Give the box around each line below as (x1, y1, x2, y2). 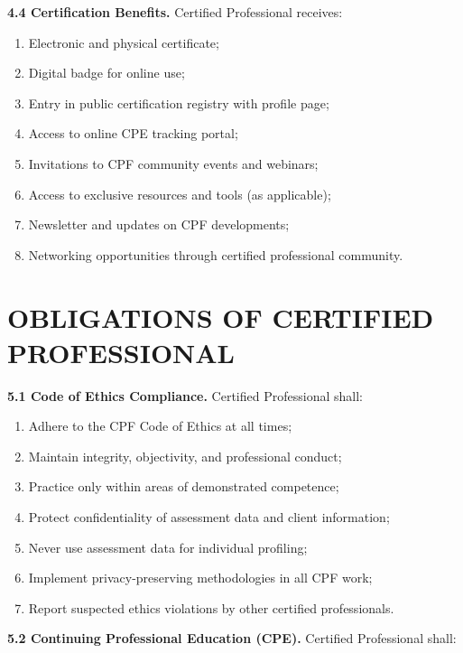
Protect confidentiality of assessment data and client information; (28, 508, 390, 527)
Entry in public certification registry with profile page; (28, 93, 329, 112)
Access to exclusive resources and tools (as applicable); (28, 184, 331, 203)
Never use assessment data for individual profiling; (28, 537, 308, 556)
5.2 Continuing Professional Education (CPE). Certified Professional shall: (7, 629, 457, 648)
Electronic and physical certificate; (28, 33, 219, 51)
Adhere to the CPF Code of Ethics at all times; (28, 416, 292, 435)
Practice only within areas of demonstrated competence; (28, 477, 339, 496)
